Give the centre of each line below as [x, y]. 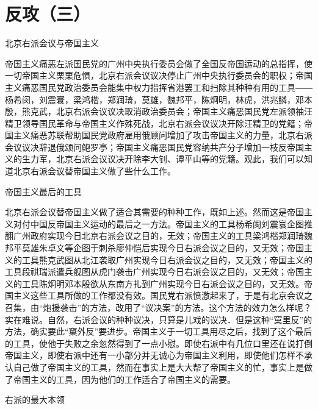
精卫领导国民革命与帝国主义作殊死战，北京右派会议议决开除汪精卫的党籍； [154, 123]
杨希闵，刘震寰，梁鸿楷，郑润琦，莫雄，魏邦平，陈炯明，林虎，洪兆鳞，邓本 [159, 99]
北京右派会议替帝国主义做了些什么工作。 [94, 171]
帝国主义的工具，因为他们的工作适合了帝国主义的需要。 [124, 379]
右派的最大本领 [35, 400]
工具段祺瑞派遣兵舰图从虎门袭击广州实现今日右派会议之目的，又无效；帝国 [154, 272]
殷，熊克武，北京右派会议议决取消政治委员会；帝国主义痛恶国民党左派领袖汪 [159, 111]
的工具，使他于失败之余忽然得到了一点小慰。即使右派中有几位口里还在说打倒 [159, 343]
